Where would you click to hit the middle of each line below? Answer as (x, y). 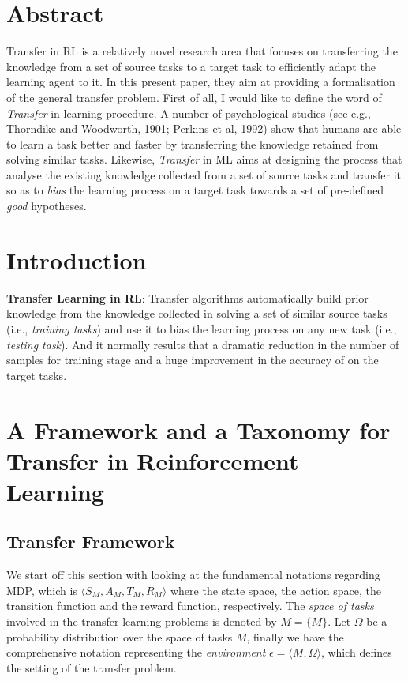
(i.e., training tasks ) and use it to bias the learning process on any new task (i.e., (202, 328)
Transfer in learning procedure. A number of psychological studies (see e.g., (189, 113)
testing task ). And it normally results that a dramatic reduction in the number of (203, 344)
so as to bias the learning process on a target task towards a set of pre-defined (195, 190)
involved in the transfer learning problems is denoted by (142, 621)
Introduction (77, 260)
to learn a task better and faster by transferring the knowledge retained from (193, 143)
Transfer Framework (91, 542)
